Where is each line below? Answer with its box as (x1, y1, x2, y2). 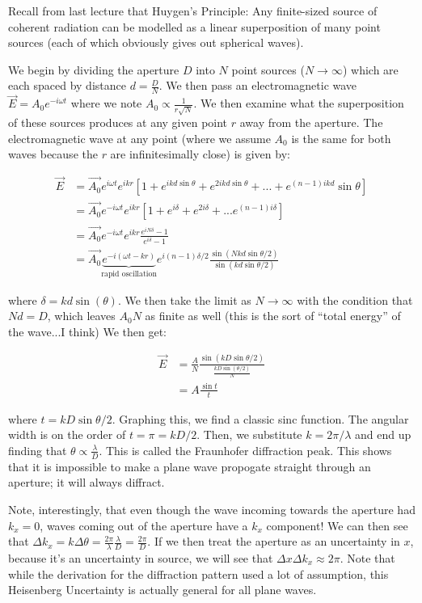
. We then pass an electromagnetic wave (158, 77, 357, 94)
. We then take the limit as (117, 291, 251, 308)
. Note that (340, 550, 395, 566)
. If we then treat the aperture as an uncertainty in (147, 533, 400, 550)
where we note (70, 95, 142, 112)
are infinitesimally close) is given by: (110, 145, 290, 162)
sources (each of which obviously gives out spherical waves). (8, 34, 304, 51)
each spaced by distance (8, 77, 126, 94)
